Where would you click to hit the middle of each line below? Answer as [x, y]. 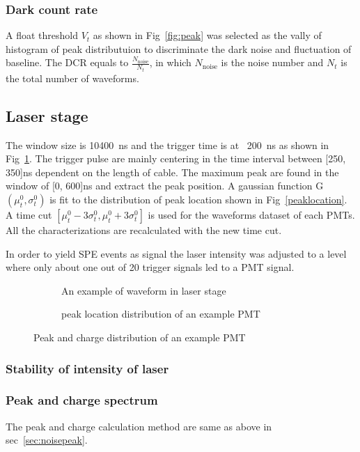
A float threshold [42, 35]
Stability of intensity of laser [87, 368]
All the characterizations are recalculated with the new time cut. [144, 230]
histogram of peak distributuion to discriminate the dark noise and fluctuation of [179, 48]
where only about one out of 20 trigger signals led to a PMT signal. [150, 267]
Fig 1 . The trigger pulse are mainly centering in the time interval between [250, [176, 158]
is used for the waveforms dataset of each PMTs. [251, 215]
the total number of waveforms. [72, 78]
